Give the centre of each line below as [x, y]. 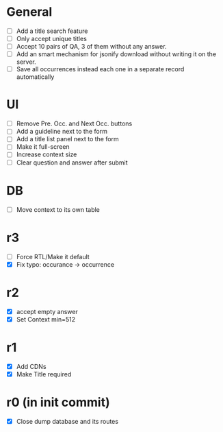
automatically [35, 77]
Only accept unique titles [51, 39]
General [29, 12]
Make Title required [44, 374]
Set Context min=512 [46, 319]
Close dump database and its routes [67, 421]
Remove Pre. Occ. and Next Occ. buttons [74, 123]
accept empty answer [47, 311]
